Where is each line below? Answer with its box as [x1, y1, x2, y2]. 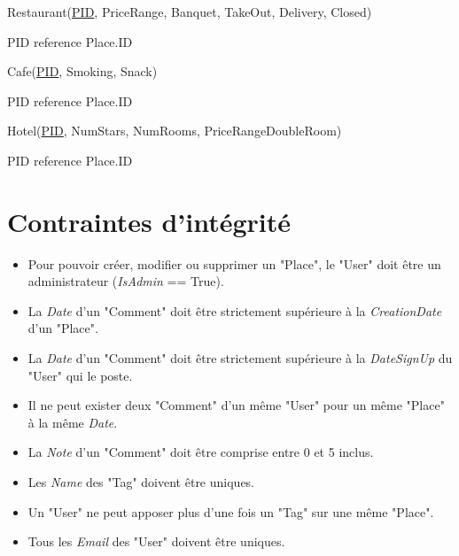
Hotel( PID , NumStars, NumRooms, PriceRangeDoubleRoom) [7, 121, 342, 140]
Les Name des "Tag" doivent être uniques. [27, 473, 255, 491]
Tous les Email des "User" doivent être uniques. [27, 532, 285, 551]
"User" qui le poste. [27, 366, 133, 384]
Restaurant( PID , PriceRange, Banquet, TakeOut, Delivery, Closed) [7, 3, 372, 20]
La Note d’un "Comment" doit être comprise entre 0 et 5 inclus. [27, 443, 374, 461]
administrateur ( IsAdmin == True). [27, 272, 224, 290]
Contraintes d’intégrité [7, 203, 292, 239]
